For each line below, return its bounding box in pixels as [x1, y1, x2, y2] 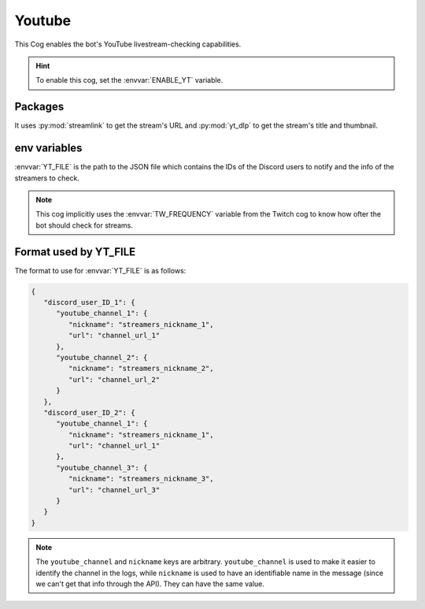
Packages [14, 100, 65, 113]
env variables [14, 142, 83, 155]
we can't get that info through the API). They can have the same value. [35, 579, 265, 589]
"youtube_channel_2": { [56, 353, 148, 362]
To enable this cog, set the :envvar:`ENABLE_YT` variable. [35, 76, 224, 85]
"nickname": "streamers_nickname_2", [68, 364, 214, 373]
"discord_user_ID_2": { [43, 408, 135, 417]
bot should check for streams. [35, 221, 134, 230]
